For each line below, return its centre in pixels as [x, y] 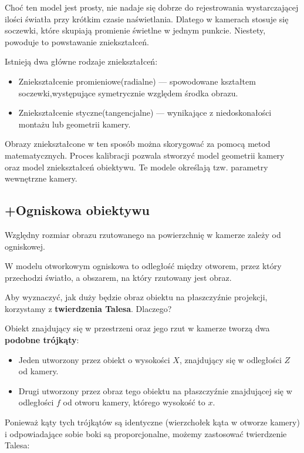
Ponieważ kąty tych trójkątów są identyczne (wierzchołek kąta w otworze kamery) [152, 422]
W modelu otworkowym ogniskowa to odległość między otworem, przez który [143, 266]
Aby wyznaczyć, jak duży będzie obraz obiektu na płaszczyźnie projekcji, [136, 297]
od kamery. [38, 371]
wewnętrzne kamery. [41, 178]
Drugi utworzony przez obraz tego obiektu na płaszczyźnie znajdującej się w [155, 390]
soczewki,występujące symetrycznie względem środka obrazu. [128, 93]
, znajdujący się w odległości [230, 359]
